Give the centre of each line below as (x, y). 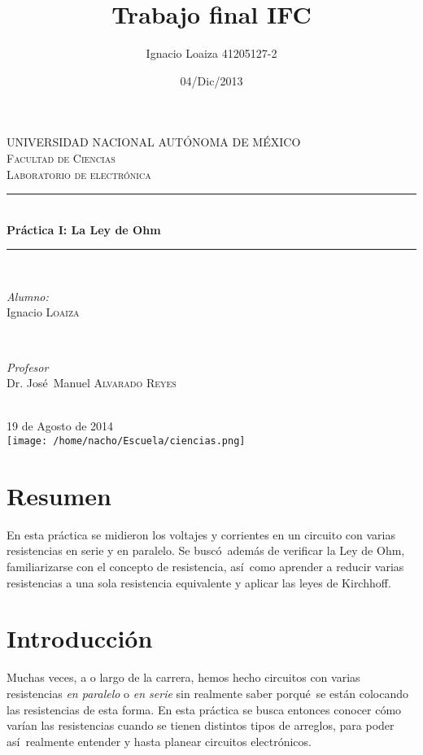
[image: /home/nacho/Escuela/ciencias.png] (126, 441)
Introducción (80, 638)
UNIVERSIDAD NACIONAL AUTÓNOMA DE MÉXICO (154, 142)
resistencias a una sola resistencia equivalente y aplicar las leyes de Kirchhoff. (199, 582)
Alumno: (28, 296)
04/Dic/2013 (211, 80)
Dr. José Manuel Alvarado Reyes (92, 383)
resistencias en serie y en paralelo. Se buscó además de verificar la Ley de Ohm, (206, 550)
